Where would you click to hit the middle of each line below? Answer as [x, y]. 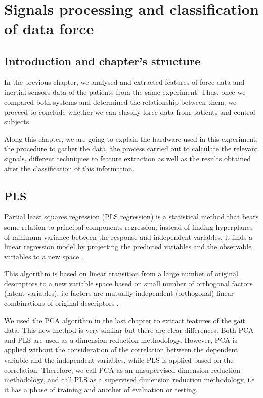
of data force [49, 29]
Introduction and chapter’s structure [102, 60]
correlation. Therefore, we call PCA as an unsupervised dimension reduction [122, 369]
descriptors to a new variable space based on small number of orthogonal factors [128, 283]
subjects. [18, 122]
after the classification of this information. [69, 168]
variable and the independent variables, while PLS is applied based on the [119, 360]
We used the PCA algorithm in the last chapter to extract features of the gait [125, 320]
